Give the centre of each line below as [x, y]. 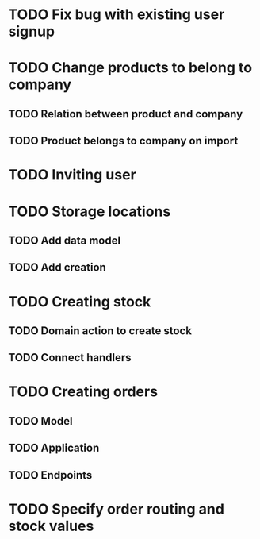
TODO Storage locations [90, 211]
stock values [51, 526]
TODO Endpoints [50, 475]
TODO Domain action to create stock [100, 331]
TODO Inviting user [72, 175]
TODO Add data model [65, 240]
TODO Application [54, 448]
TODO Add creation [57, 268]
